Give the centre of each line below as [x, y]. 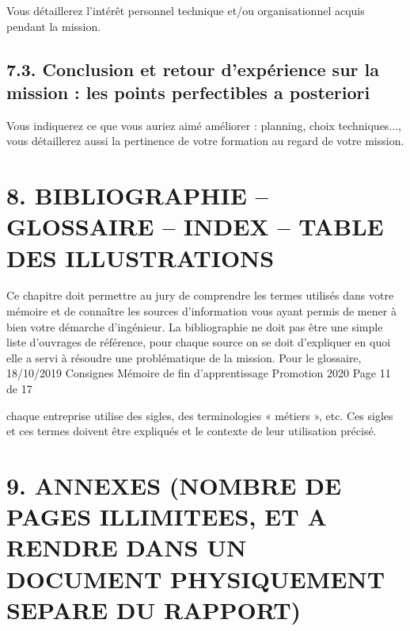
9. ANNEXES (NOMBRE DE [174, 485]
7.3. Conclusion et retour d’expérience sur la [193, 69]
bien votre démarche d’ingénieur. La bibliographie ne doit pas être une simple [195, 326]
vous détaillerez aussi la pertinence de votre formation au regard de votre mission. [205, 141]
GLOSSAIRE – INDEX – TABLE [195, 226]
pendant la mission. [54, 26]
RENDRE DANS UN [127, 547]
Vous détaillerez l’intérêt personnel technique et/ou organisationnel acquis [186, 10]
